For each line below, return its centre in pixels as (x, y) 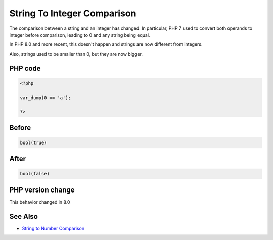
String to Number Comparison (53, 228)
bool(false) (35, 174)
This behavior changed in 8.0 (40, 202)
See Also (24, 217)
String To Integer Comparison (73, 13)
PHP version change (42, 190)
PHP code (25, 68)
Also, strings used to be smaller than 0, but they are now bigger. (76, 54)
